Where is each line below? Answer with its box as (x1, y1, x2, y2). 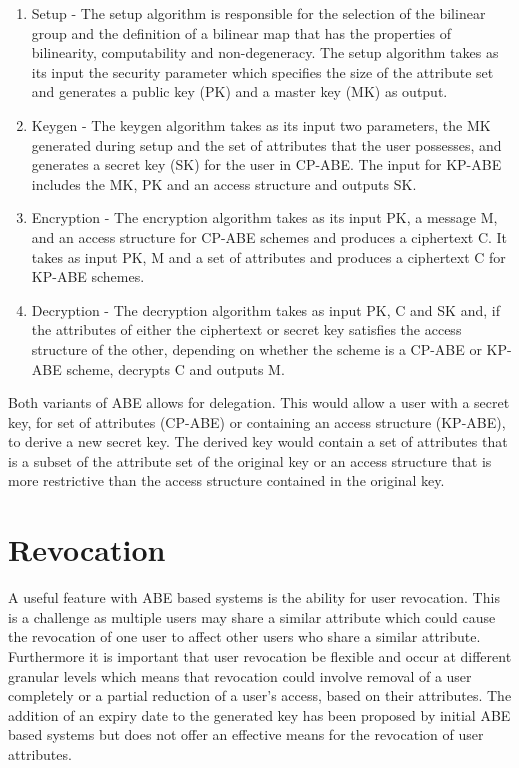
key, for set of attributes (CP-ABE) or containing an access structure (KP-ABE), (8, 411, 506, 432)
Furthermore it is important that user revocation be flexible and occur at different (8, 645, 512, 666)
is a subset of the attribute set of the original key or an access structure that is (8, 450, 492, 471)
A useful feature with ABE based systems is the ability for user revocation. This (8, 587, 500, 608)
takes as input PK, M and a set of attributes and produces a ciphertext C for (31, 246, 506, 267)
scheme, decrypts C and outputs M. (66, 358, 285, 379)
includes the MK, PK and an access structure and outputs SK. (31, 173, 417, 194)
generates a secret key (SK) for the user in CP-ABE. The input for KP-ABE (31, 154, 502, 175)
